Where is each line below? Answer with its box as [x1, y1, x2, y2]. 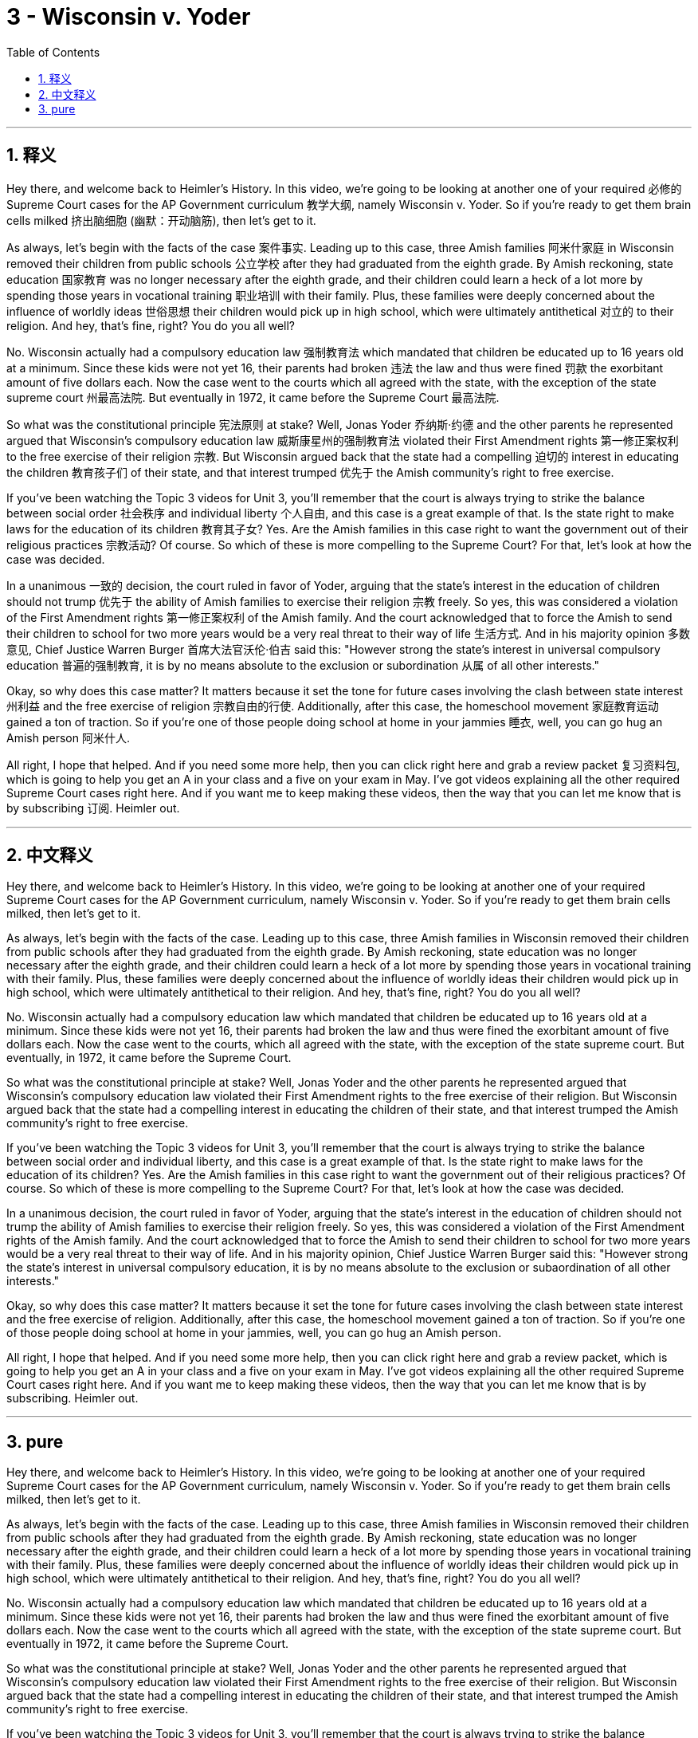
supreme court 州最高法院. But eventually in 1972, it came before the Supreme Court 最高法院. [6, 390, 500, 404]
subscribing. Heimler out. [6, 1391, 139, 1406]
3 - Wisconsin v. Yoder [6, 3, 251, 30]
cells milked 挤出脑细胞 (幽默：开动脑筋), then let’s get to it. [6, 213, 316, 227]
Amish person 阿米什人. [6, 730, 130, 745]
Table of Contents [6, 45, 100, 59]
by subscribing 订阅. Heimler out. [6, 800, 180, 815]
